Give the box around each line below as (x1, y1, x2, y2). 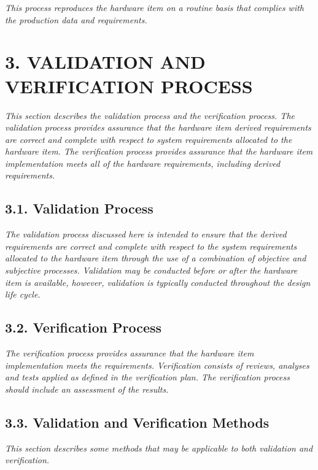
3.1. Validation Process (5, 199, 153, 218)
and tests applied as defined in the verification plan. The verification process (5, 371, 290, 383)
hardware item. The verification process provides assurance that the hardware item (5, 145, 313, 158)
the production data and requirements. (5, 13, 147, 26)
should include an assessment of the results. (5, 382, 169, 395)
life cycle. (5, 288, 41, 301)
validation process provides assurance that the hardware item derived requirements (5, 121, 311, 134)
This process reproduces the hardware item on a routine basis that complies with (5, 1, 304, 13)
